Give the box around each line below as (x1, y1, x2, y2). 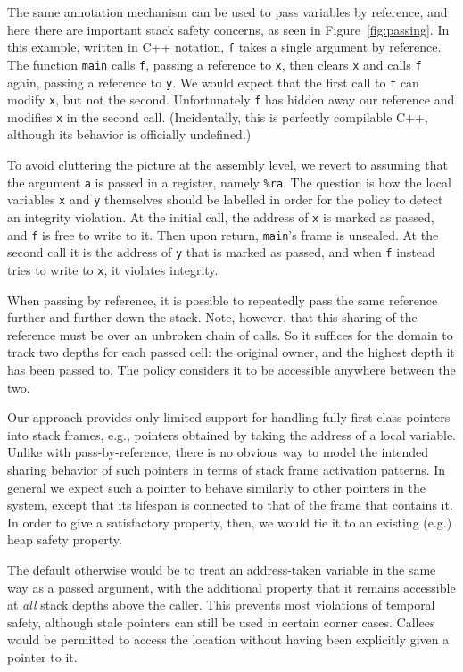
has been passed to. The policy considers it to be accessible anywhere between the (7, 360, 456, 378)
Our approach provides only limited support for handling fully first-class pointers (7, 408, 451, 427)
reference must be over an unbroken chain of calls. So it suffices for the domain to (7, 325, 453, 344)
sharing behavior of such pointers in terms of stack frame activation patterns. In (7, 460, 446, 478)
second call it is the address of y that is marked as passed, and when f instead (7, 243, 435, 261)
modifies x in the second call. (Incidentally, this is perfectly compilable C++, (7, 107, 428, 126)
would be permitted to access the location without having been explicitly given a (7, 630, 450, 649)
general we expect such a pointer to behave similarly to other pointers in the (7, 477, 426, 496)
